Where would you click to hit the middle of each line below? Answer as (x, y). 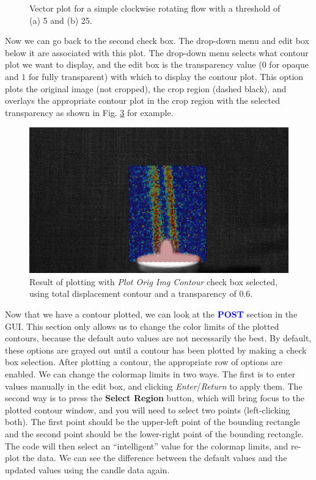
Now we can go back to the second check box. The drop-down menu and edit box (157, 41)
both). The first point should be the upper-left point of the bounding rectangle (152, 422)
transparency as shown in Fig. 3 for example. (89, 112)
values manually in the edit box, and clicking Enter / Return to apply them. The (154, 386)
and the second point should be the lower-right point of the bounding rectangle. (154, 433)
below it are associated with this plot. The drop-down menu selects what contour (157, 52)
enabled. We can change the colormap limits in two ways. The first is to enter (150, 374)
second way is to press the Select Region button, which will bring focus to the (155, 398)
